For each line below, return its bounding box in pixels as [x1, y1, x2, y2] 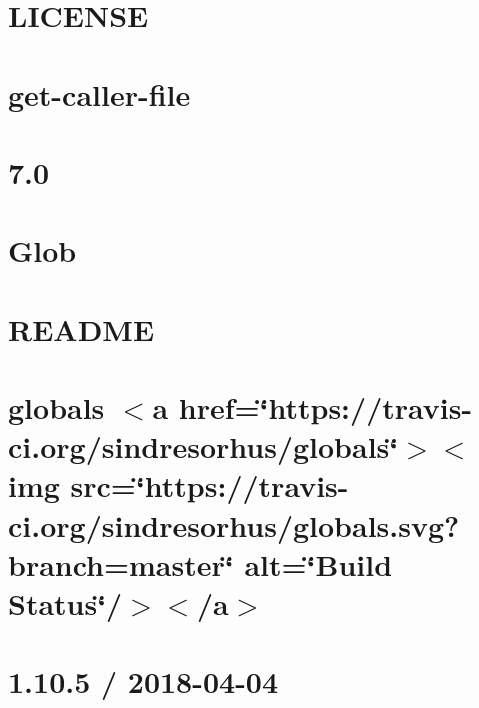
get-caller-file [8, 73, 191, 114]
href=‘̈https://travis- [178, 387, 473, 428]
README [8, 308, 155, 349]
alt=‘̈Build [244, 543, 393, 584]
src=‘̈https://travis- [70, 465, 349, 506]
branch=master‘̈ [8, 543, 234, 584]
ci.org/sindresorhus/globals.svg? [8, 504, 460, 545]
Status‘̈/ [8, 583, 123, 623]
